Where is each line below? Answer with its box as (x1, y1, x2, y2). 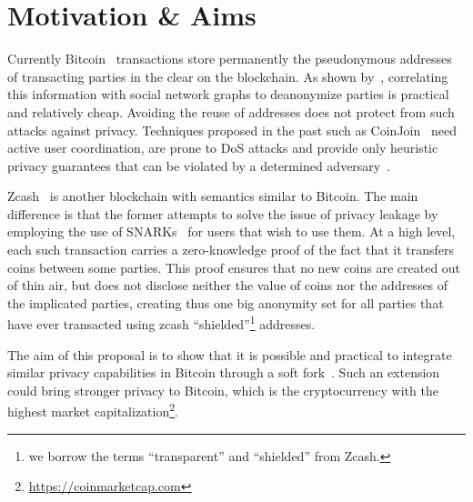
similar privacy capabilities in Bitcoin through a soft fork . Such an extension (7, 363, 440, 382)
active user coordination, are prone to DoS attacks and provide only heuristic (7, 138, 438, 157)
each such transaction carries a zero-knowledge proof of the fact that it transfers (7, 240, 455, 259)
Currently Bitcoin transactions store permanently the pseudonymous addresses (7, 49, 452, 68)
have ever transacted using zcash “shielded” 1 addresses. (7, 312, 316, 334)
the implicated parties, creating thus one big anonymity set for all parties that (7, 293, 444, 312)
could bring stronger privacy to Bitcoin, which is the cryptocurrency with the (7, 380, 438, 399)
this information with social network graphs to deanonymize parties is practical (7, 85, 449, 104)
